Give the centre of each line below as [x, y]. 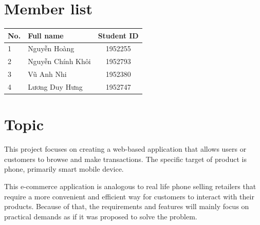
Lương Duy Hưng [55, 87]
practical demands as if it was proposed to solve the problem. [101, 216]
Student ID [118, 35]
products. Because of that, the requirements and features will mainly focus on [127, 206]
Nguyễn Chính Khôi [59, 61]
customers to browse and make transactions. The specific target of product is [126, 159]
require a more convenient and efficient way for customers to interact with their [129, 196]
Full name [46, 35]
